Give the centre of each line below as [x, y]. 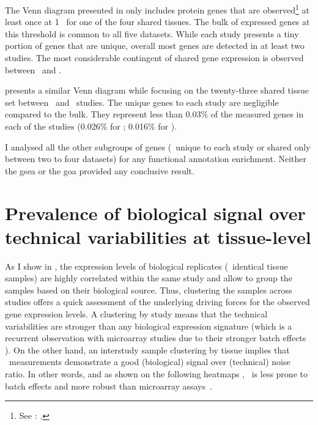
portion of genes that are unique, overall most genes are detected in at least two [155, 46]
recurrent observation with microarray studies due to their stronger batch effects [156, 338]
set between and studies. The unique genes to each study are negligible [142, 102]
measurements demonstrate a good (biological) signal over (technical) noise [150, 362]
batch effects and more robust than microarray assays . [109, 386]
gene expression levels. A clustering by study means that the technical [136, 314]
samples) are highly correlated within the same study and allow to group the [149, 278]
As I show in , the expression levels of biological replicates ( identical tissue [146, 266]
